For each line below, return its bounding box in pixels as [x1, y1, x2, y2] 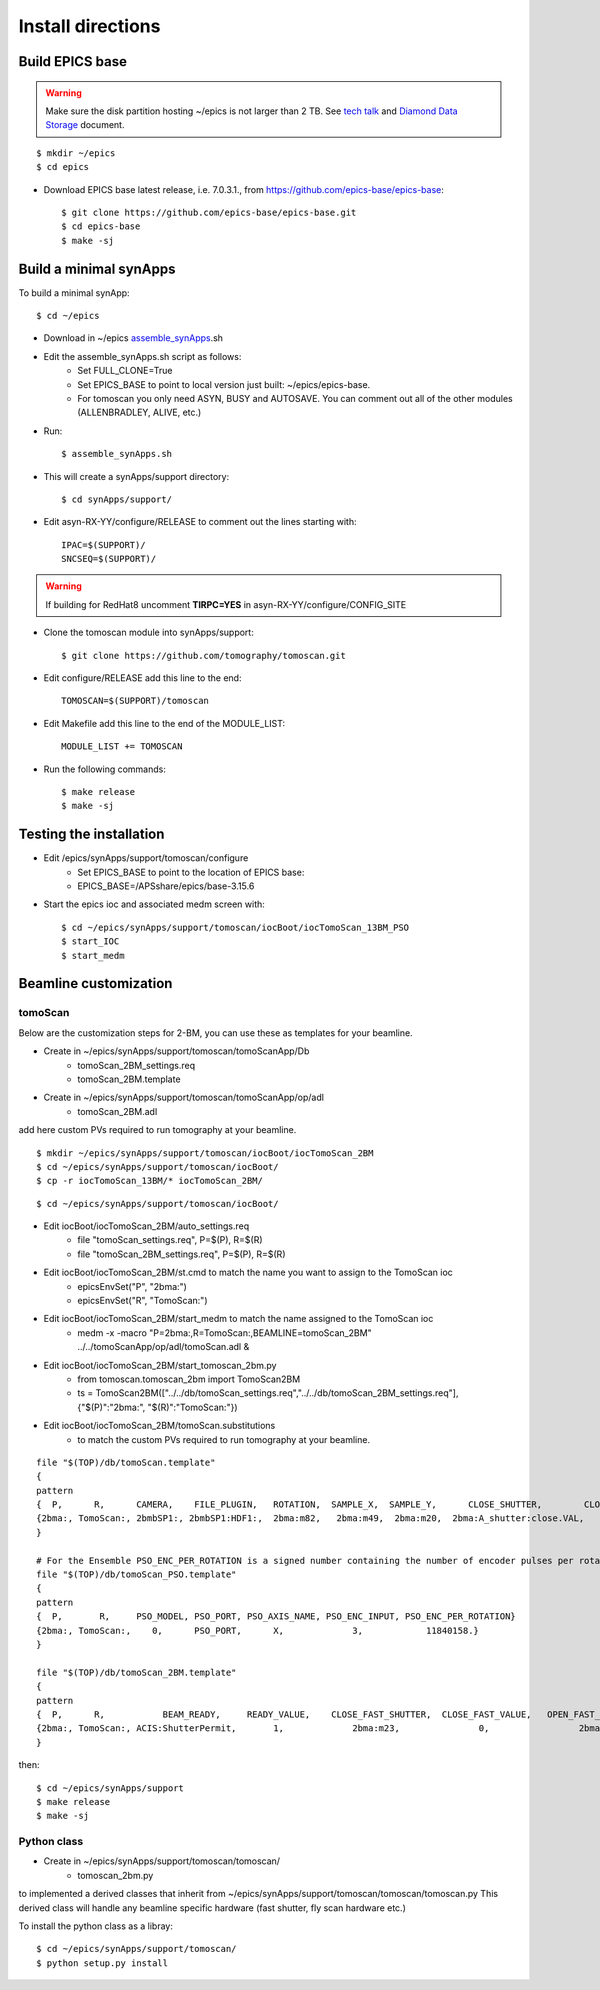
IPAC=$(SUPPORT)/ [61, 539, 146, 550]
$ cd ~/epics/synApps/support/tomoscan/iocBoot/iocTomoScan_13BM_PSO [61, 921, 410, 933]
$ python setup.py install [36, 1957, 169, 1969]
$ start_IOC [61, 936, 120, 947]
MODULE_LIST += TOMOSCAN [61, 741, 183, 752]
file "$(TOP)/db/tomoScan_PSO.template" [36, 1569, 237, 1580]
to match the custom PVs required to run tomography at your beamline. [77, 1433, 370, 1445]
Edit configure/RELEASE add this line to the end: [43, 672, 242, 684]
